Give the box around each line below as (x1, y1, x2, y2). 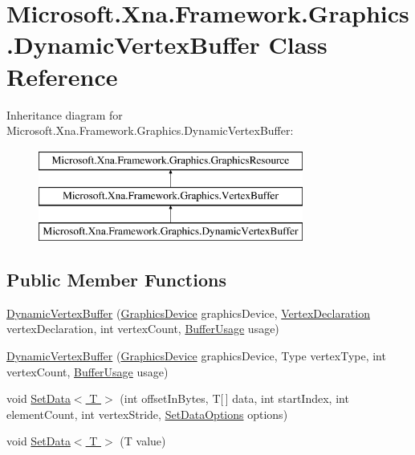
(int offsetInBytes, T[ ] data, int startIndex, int (120, 390, 349, 407)
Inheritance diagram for (6, 106, 123, 123)
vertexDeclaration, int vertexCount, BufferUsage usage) (6, 320, 279, 337)
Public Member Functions (6, 267, 226, 292)
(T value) (120, 433, 166, 449)
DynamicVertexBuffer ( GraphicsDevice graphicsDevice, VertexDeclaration (6, 304, 370, 321)
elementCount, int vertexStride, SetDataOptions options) (6, 405, 288, 422)
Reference (6, 59, 118, 92)
